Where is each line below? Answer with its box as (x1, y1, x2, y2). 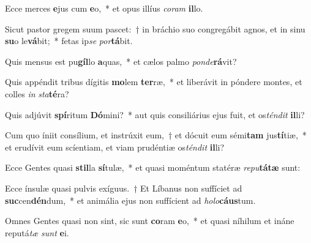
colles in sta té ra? (5, 87, 69, 100)
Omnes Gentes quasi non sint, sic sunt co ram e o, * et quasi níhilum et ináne (5, 214, 294, 227)
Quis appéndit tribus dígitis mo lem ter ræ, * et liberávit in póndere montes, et (5, 75, 302, 88)
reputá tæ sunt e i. (5, 226, 69, 239)
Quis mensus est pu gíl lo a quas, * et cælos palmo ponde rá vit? (5, 54, 237, 67)
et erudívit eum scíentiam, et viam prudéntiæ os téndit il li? (5, 140, 225, 153)
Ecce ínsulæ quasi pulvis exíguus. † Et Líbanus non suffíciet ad (5, 181, 242, 194)
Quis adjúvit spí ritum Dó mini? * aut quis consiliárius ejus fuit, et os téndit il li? (5, 108, 305, 121)
